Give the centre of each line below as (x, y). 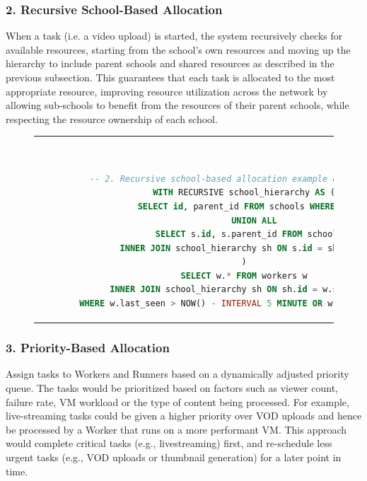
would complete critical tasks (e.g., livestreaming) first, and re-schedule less (169, 443)
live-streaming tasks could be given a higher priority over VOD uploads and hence (184, 416)
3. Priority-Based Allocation (88, 348)
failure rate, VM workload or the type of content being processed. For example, (177, 401)
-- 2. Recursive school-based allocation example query (224, 179)
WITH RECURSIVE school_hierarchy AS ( (244, 193)
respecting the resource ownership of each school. (112, 118)
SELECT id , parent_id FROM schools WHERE (236, 206)
